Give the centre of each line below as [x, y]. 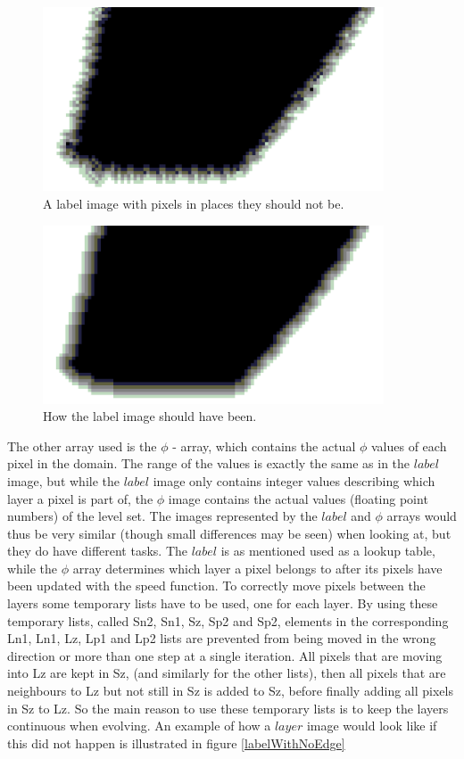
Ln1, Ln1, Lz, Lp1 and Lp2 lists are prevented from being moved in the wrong [222, 638]
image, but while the [63, 480]
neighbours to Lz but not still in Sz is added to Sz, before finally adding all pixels [230, 691]
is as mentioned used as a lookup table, [328, 551]
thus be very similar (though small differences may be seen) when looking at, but [229, 533]
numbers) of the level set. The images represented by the [162, 516]
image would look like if [372, 726]
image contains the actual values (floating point [298, 498]
